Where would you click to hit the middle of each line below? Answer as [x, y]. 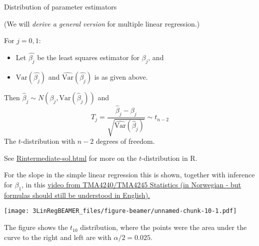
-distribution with [48, 141]
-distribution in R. [169, 158]
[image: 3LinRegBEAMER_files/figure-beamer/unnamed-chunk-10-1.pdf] [120, 211]
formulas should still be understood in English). [77, 195]
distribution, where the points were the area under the [163, 227]
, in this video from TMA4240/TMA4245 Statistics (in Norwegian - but [131, 185]
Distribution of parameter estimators [60, 7]
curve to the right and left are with [58, 237]
